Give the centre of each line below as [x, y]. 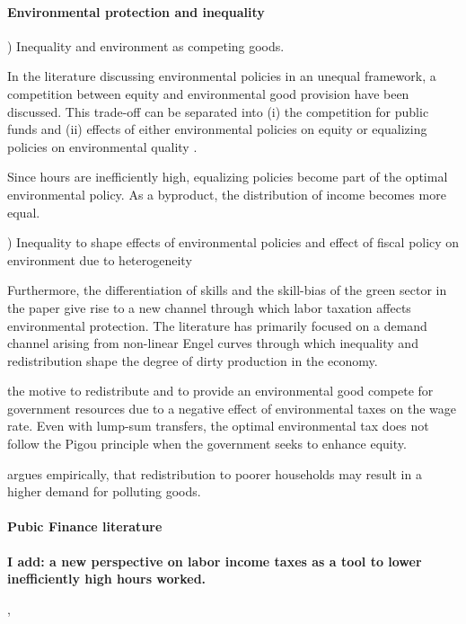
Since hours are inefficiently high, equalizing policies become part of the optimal [228, 177]
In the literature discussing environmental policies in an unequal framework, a [222, 76]
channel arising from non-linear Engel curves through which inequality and [213, 343]
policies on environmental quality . [102, 146]
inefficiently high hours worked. [107, 579]
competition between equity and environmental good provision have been [208, 93]
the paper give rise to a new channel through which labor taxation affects [209, 307]
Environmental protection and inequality [136, 11]
